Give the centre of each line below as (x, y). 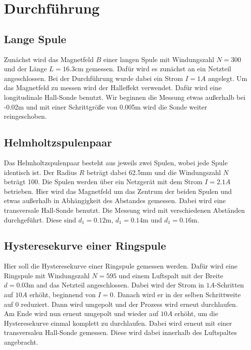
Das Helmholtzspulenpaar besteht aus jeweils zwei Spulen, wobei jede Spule (116, 162)
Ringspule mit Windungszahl (47, 275)
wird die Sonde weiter (175, 106)
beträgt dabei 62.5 (114, 172)
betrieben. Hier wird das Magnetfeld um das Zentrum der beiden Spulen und (118, 191)
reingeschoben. (25, 116)
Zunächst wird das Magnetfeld (49, 59)
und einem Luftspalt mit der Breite (171, 275)
